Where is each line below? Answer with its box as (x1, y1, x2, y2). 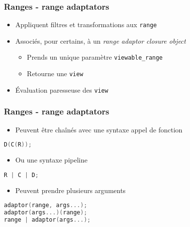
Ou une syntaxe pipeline (15, 155, 88, 165)
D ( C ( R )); (4, 141, 32, 148)
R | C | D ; (4, 171, 39, 178)
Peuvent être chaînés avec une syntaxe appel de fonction (15, 124, 183, 134)
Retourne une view (27, 68, 83, 79)
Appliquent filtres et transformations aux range (15, 19, 157, 30)
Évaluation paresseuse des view (15, 84, 109, 95)
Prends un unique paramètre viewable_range (27, 52, 163, 62)
